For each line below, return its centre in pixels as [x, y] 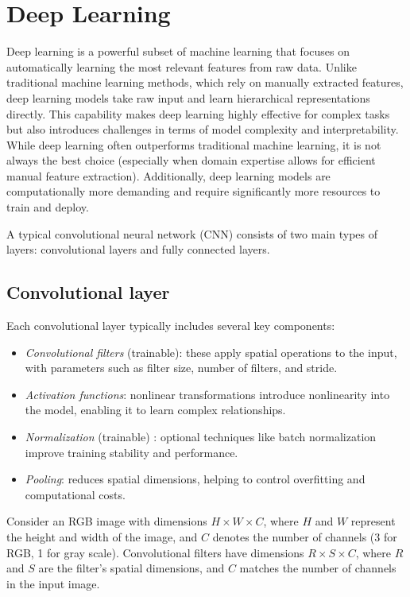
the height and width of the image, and [102, 536]
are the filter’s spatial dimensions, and [132, 568]
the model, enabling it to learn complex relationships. [155, 410]
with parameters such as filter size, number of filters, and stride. [181, 368]
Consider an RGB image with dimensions [107, 521]
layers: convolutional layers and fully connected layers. [138, 249]
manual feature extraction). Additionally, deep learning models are [168, 175]
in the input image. [53, 583]
